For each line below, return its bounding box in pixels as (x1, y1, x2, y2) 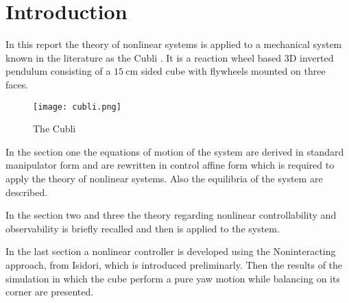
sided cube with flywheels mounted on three (141, 64, 326, 78)
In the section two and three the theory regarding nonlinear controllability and (5, 208, 337, 222)
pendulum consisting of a (5, 64, 111, 78)
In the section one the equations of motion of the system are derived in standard (5, 144, 344, 158)
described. (5, 184, 48, 199)
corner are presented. (5, 284, 94, 299)
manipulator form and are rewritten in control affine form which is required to (5, 158, 335, 172)
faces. (5, 77, 29, 91)
